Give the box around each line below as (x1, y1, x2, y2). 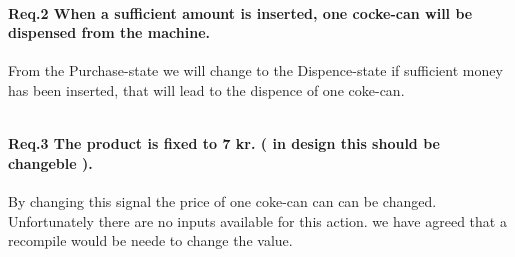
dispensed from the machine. (8, 22, 210, 43)
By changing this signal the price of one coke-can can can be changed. (8, 190, 437, 211)
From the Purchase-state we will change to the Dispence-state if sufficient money (8, 60, 503, 81)
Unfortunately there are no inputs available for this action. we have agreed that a (8, 210, 507, 231)
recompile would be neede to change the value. (8, 230, 293, 251)
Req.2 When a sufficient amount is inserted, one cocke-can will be (8, 2, 473, 23)
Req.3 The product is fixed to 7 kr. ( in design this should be (8, 133, 440, 154)
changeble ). (8, 152, 93, 173)
